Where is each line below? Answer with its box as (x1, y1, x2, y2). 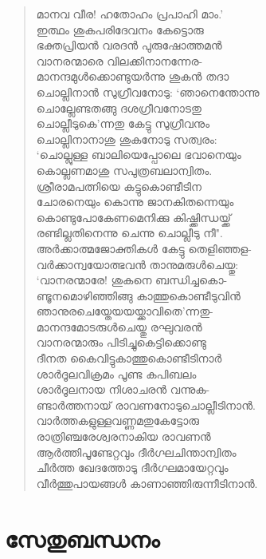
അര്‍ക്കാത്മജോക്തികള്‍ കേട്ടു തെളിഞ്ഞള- (36, 240, 252, 256)
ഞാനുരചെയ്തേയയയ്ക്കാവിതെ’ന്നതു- (36, 303, 213, 319)
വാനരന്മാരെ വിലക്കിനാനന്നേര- (36, 52, 203, 69)
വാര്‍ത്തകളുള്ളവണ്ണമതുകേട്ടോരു (36, 412, 200, 429)
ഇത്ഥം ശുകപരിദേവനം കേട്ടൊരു (36, 21, 204, 38)
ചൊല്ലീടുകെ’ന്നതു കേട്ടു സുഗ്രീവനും (36, 115, 210, 132)
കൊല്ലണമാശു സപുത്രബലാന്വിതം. (36, 161, 213, 178)
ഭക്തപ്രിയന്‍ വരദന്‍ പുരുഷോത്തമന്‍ (36, 37, 222, 54)
